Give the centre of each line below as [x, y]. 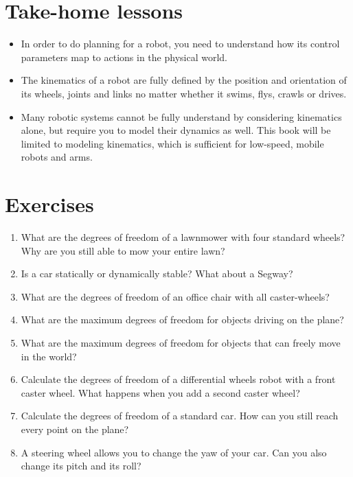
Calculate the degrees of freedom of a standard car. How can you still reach [180, 416]
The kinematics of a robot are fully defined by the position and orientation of [184, 80]
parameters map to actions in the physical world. [124, 57]
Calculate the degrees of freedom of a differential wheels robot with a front [178, 379]
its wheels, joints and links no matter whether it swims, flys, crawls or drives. [184, 93]
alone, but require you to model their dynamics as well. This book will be [176, 130]
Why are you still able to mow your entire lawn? [123, 250]
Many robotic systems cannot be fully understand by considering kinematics [181, 116]
